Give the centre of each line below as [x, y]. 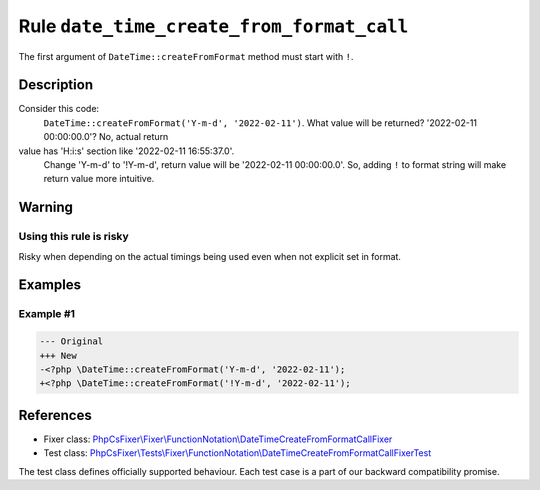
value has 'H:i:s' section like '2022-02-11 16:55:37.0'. [126, 151]
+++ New [58, 355]
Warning [46, 207]
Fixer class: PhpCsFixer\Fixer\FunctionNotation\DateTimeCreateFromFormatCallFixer [218, 439]
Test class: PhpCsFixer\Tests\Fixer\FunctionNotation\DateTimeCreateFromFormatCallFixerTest [237, 453]
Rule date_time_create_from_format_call [213, 26]
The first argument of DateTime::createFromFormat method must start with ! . [186, 56]
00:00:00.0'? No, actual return [106, 137]
